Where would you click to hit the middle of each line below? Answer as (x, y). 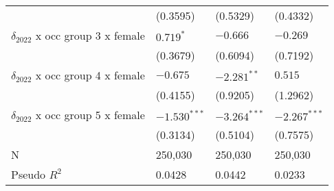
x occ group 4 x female (90, 75)
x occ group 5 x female (90, 115)
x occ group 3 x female (90, 35)
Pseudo (29, 174)
